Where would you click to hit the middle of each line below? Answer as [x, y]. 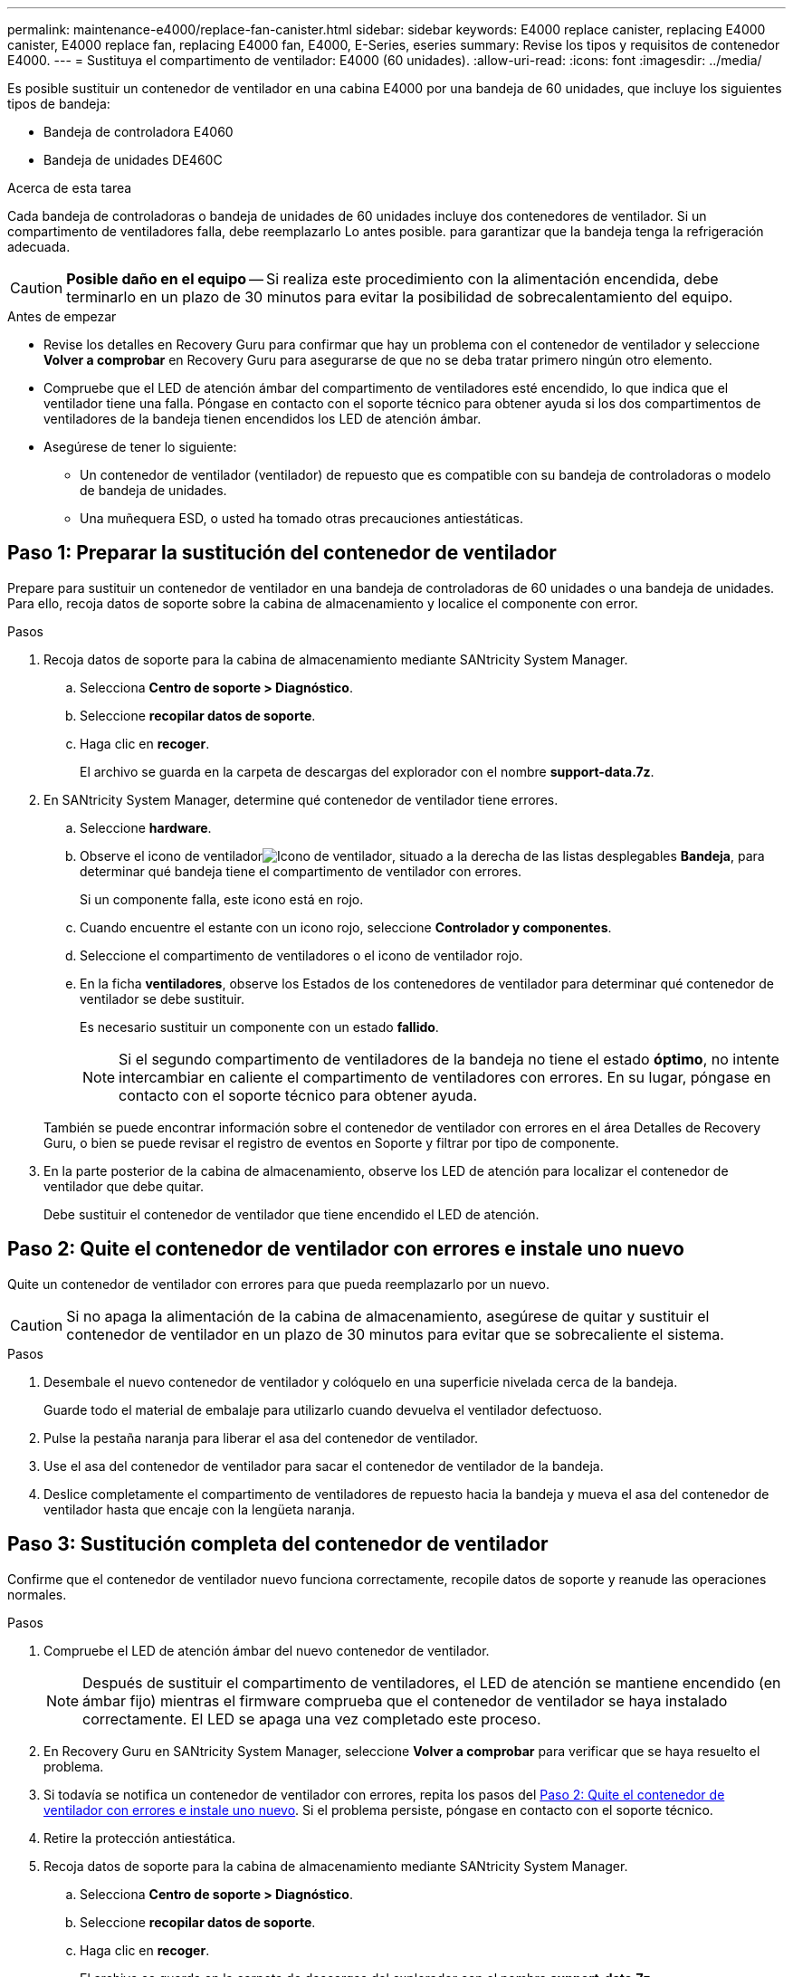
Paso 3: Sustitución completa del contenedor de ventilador [278, 1544]
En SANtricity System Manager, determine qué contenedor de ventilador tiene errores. [301, 799]
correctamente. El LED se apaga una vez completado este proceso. [312, 1719]
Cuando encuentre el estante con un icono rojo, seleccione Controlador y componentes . [346, 927]
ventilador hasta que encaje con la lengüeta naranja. [200, 1509]
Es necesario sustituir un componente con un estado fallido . [259, 1027]
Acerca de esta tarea [70, 188]
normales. [37, 1594]
